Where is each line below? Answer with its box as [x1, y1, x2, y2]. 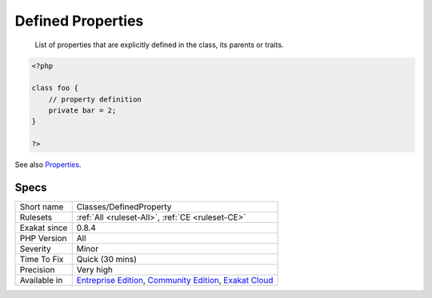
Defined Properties [14, 12, 144, 30]
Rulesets [19, 212, 52, 223]
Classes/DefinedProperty [76, 201, 172, 213]
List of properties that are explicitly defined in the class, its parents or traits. [34, 40, 284, 50]
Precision [19, 264, 55, 276]
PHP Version [19, 232, 67, 244]
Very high [76, 264, 114, 276]
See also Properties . [14, 160, 82, 169]
